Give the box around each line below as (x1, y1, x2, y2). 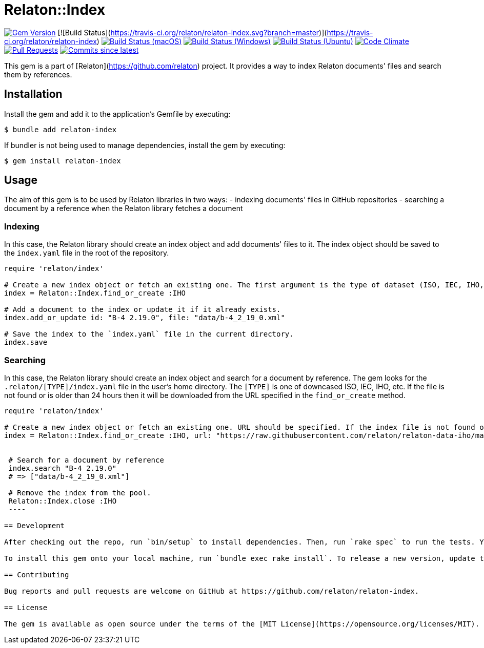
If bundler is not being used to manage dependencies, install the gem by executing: (4, 140, 286, 150)
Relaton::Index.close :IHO (8, 496, 117, 505)
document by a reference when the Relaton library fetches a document (4, 204, 243, 213)
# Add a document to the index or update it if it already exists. (4, 305, 281, 314)
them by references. (4, 70, 72, 79)
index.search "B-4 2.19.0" (8, 464, 117, 472)
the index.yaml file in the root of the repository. (4, 248, 169, 258)
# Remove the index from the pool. (8, 488, 151, 497)
